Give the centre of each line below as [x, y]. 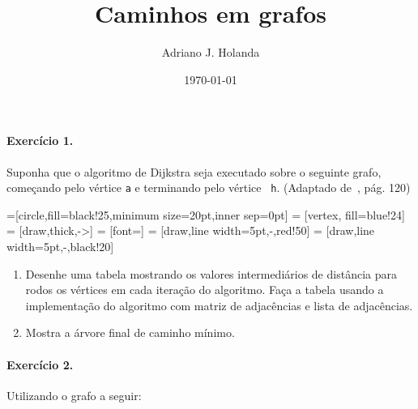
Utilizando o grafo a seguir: [74, 395]
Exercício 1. [40, 141]
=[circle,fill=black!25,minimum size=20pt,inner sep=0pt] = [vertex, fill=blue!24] [206, 214]
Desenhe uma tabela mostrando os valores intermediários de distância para [211, 273]
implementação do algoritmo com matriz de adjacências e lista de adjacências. [219, 305]
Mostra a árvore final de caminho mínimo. [130, 332]
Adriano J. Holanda [211, 52]
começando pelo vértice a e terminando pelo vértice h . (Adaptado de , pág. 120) [209, 187]
